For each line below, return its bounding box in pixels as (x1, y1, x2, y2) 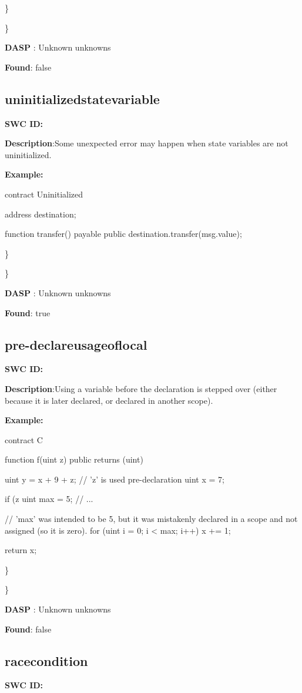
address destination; (5, 207, 76, 220)
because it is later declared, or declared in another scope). (5, 394, 213, 406)
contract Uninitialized (5, 188, 83, 200)
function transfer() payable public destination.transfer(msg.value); (5, 227, 242, 240)
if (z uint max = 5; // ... (5, 493, 93, 505)
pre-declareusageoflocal (5, 335, 147, 353)
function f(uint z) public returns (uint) (5, 453, 143, 466)
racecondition (5, 651, 88, 669)
